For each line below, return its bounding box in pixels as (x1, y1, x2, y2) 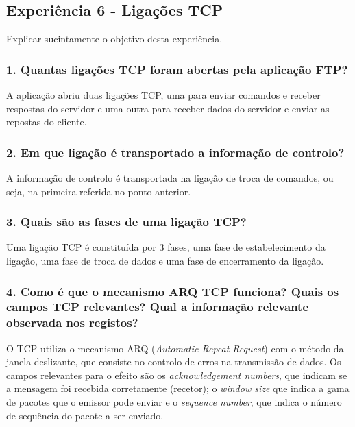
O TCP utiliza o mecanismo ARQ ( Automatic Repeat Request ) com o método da (6, 341, 344, 355)
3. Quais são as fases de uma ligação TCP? (6, 213, 247, 230)
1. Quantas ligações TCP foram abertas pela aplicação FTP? (6, 60, 348, 77)
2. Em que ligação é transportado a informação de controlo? (6, 143, 345, 160)
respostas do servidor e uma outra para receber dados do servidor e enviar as (6, 101, 330, 115)
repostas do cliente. (6, 114, 87, 129)
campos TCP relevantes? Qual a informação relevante (6, 298, 309, 315)
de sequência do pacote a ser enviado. (6, 408, 164, 422)
